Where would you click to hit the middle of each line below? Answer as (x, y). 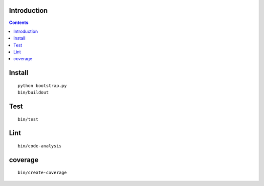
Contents (19, 23)
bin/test (28, 119)
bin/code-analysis (40, 146)
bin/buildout (33, 93)
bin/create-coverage (42, 173)
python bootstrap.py (42, 85)
